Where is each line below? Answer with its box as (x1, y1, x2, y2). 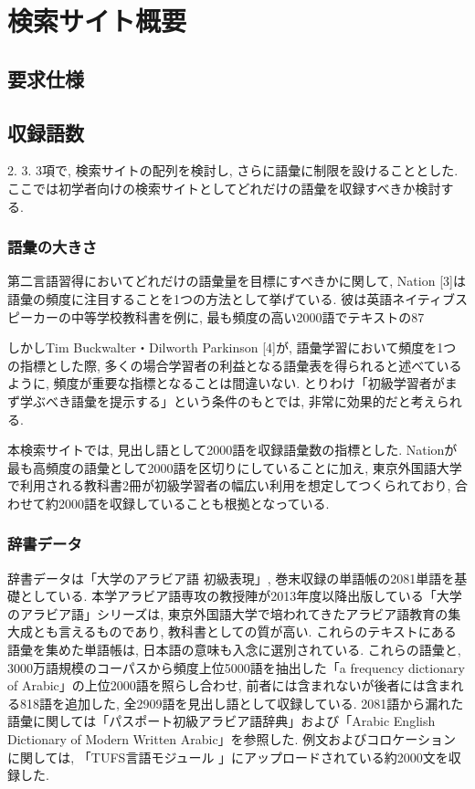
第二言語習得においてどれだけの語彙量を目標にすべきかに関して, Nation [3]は (7, 271, 466, 290)
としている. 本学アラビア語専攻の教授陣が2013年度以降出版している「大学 (19, 586, 462, 605)
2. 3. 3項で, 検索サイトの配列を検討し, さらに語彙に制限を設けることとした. (7, 161, 459, 180)
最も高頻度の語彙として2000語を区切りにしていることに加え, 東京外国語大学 (7, 458, 462, 477)
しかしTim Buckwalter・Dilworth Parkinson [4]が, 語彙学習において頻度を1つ (7, 338, 457, 357)
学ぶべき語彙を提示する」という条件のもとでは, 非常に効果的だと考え (19, 391, 437, 410)
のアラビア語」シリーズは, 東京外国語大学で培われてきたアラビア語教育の (7, 604, 449, 623)
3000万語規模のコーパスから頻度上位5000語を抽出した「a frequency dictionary (7, 657, 465, 677)
